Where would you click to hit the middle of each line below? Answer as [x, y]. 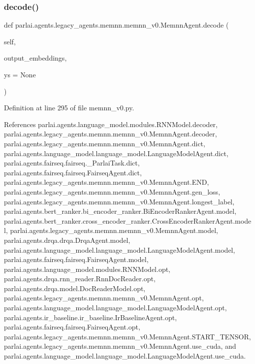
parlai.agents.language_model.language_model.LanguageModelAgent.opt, [115, 308]
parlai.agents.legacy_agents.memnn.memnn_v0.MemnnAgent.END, [107, 182]
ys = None [20, 74]
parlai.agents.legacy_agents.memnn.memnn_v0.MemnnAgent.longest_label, [119, 201]
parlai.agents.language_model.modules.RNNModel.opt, [87, 269]
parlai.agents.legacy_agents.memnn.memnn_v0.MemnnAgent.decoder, [111, 134]
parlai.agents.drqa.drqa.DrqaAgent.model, [67, 240]
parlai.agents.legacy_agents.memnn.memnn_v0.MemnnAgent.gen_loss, [112, 191]
